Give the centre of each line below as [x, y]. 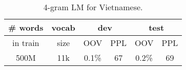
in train [26, 43]
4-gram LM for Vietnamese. [93, 7]
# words [26, 27]
